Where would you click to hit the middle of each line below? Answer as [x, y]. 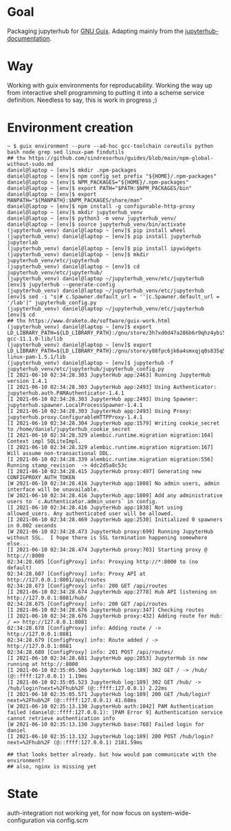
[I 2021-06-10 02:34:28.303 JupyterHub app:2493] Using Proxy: [100, 411]
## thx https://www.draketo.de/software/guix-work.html [89, 321]
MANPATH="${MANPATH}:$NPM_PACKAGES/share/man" [75, 200]
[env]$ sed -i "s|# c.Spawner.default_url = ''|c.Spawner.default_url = [113, 297]
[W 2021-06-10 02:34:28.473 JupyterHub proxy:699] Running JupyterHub [110, 532]
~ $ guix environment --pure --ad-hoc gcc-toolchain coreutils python [110, 146]
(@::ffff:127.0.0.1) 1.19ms [47, 676]
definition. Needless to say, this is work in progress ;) [82, 100]
